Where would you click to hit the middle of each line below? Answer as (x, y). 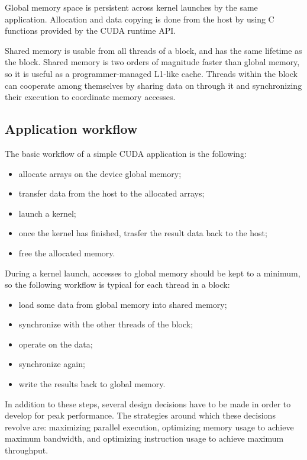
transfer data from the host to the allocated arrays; (112, 193)
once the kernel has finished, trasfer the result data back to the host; (143, 233)
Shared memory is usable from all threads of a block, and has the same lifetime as (153, 50)
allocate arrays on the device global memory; (100, 173)
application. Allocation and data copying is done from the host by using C (140, 19)
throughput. (27, 450)
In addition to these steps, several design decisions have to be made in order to (148, 403)
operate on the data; (56, 344)
